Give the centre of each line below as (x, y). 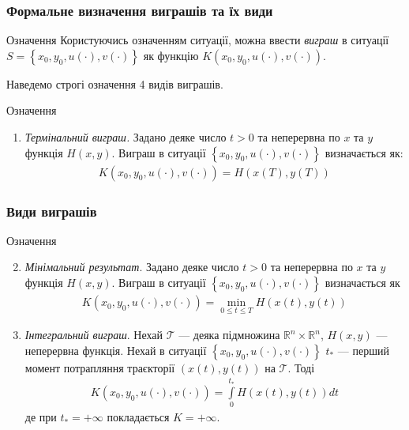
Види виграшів (52, 211)
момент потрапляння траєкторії (100, 367)
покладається (138, 417)
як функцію (171, 55)
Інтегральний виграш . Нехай (94, 335)
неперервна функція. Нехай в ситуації (116, 350)
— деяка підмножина (229, 335)
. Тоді (301, 367)
